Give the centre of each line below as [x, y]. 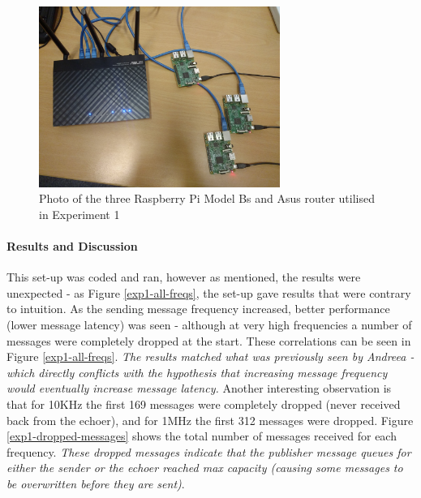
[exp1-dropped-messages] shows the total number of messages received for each [202, 436]
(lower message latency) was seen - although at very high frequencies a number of [209, 324]
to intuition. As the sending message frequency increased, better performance [198, 309]
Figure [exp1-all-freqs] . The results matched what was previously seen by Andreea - [210, 356]
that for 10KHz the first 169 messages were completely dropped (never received [204, 404]
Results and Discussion [72, 245]
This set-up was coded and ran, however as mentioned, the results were [184, 277]
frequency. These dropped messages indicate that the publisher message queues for [209, 451]
